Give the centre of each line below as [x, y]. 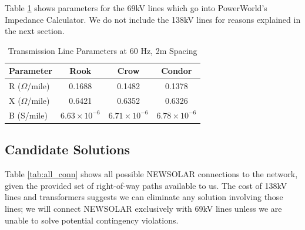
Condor [177, 71]
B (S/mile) [28, 115]
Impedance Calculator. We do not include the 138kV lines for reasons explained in [153, 19]
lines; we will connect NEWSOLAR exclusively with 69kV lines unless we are [143, 208]
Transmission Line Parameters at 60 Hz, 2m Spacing [103, 50]
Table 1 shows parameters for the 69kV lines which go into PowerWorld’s [136, 8]
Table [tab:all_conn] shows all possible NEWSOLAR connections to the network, [151, 174]
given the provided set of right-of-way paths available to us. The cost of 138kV [146, 185]
